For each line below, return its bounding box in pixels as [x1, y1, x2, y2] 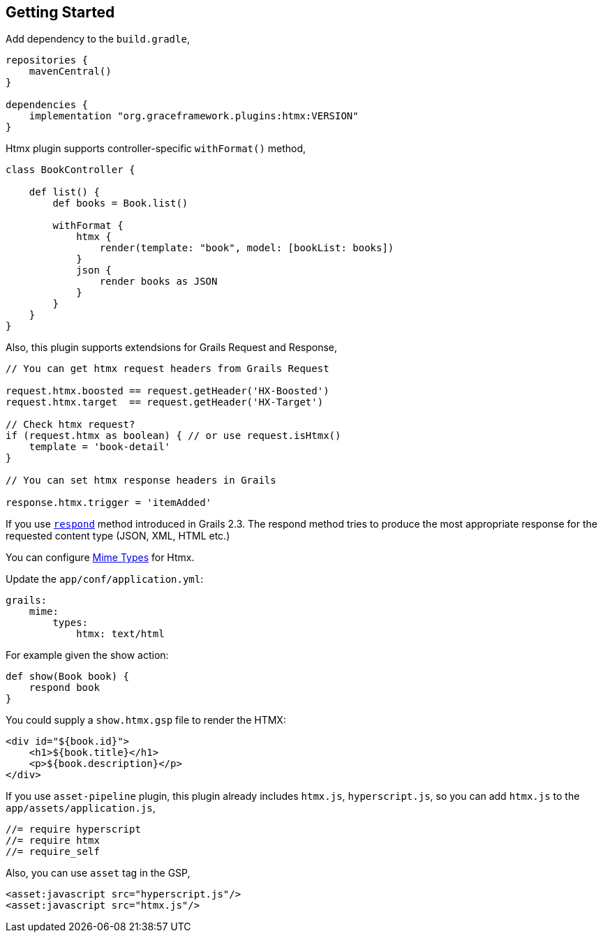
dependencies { [6, 99, 89, 111]
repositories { [6, 54, 89, 66]
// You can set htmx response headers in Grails [6, 475, 276, 486]
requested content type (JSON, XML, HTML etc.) [6, 530, 230, 542]
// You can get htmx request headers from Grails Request [6, 363, 329, 375]
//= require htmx [6, 835, 100, 847]
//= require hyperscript [6, 824, 141, 835]
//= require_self [6, 846, 100, 858]
